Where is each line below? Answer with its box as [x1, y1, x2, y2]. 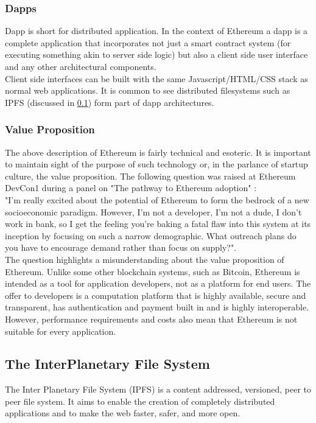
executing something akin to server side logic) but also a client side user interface [5, 48, 308, 61]
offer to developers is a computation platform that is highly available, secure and [5, 288, 306, 301]
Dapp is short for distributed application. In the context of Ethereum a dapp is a [5, 24, 308, 37]
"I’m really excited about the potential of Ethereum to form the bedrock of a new [5, 193, 309, 206]
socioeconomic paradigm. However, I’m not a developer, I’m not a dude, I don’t [5, 205, 302, 218]
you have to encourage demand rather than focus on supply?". [5, 241, 237, 254]
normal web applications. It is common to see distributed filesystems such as [5, 84, 290, 97]
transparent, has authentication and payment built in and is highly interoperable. [5, 301, 309, 313]
